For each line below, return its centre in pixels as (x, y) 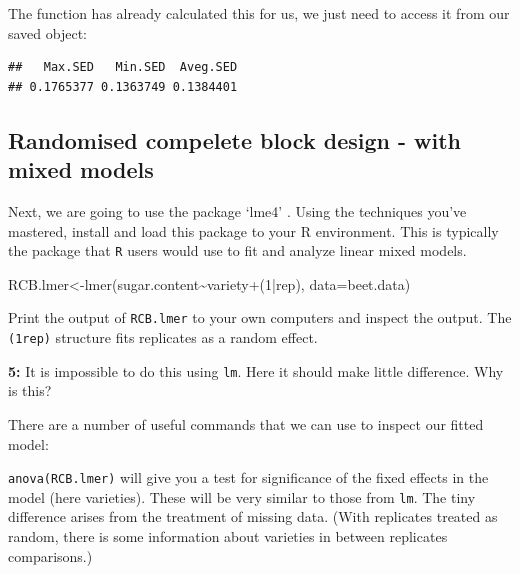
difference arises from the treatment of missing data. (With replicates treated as (253, 516)
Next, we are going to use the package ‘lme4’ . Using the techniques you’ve (237, 210)
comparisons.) (50, 555)
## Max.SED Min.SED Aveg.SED (123, 67)
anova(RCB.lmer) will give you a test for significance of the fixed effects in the (248, 477)
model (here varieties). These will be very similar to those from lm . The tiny (242, 496)
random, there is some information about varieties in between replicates (228, 536)
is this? (30, 390)
